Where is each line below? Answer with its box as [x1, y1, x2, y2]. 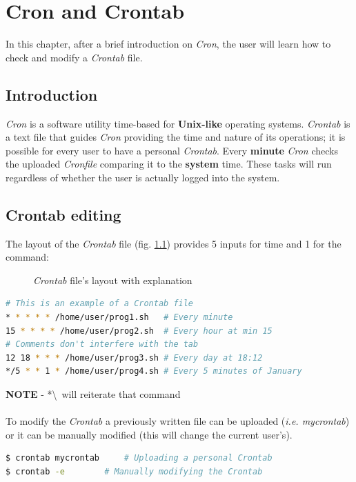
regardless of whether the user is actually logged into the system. [6, 170, 280, 184]
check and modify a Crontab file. [6, 50, 143, 64]
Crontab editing [6, 203, 121, 225]
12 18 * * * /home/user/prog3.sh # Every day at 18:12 [6, 352, 263, 363]
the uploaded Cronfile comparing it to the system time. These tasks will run [6, 157, 332, 171]
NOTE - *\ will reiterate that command [6, 387, 181, 401]
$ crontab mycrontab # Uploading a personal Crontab [6, 453, 273, 463]
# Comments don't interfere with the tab [6, 339, 199, 350]
